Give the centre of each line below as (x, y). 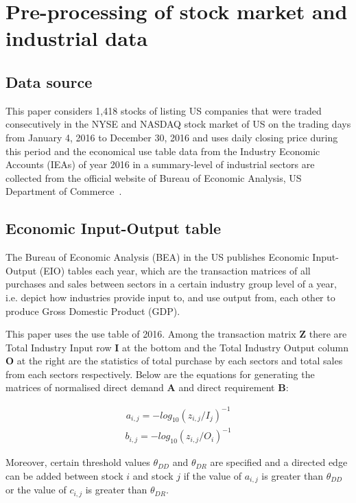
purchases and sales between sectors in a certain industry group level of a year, (171, 284)
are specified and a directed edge (279, 462)
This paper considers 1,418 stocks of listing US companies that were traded (164, 110)
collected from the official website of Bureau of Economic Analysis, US (154, 177)
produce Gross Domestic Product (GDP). (93, 311)
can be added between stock (64, 475)
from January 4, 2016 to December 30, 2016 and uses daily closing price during (172, 137)
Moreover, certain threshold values (78, 462)
